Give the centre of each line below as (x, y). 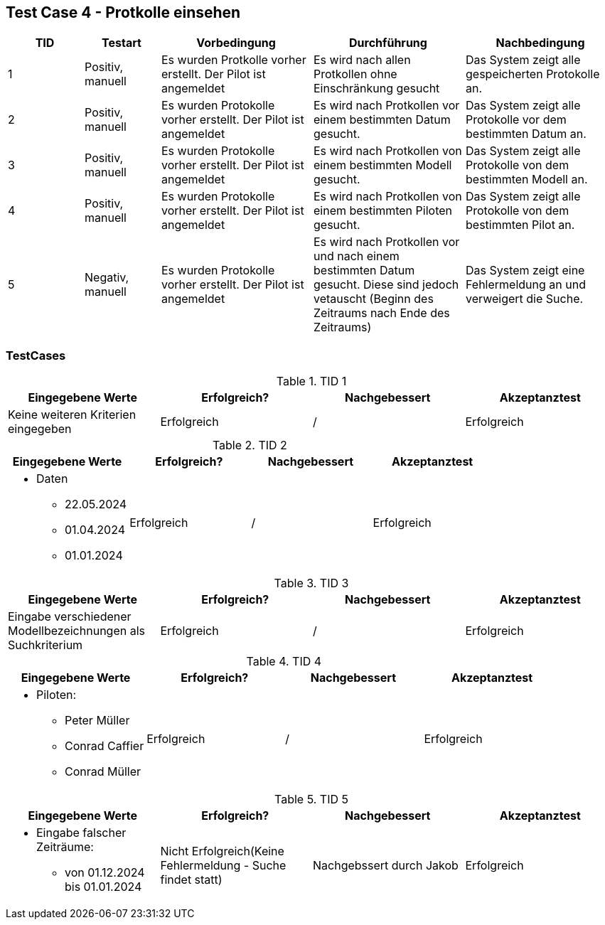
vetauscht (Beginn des (374, 299)
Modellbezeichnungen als (76, 631)
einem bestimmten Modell (383, 165)
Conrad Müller (103, 772)
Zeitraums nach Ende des (382, 313)
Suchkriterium (45, 645)
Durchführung (388, 43)
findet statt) (191, 880)
